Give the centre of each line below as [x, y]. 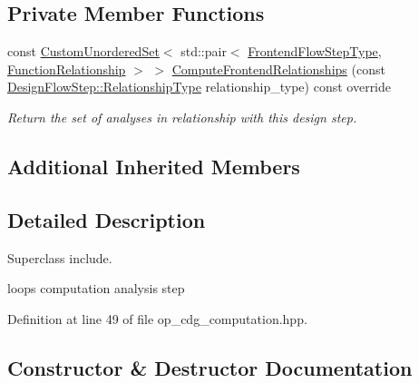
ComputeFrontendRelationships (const [278, 69]
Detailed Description [107, 219]
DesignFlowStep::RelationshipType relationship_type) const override [200, 87]
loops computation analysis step [96, 288]
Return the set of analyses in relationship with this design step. [182, 117]
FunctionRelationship [67, 69]
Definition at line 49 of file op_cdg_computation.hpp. [157, 318]
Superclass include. [60, 257]
